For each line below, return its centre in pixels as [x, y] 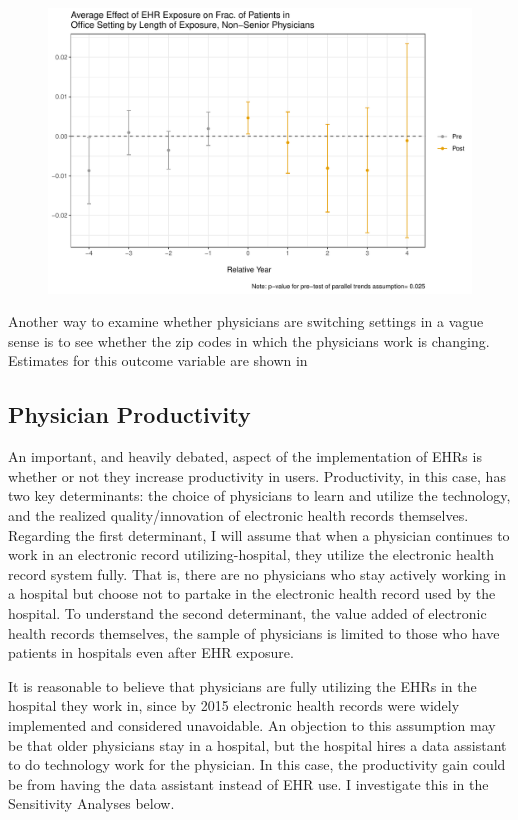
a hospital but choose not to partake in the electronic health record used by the [252, 593]
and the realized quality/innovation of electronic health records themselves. [238, 515]
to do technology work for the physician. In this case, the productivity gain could [257, 764]
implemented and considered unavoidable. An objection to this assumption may [252, 725]
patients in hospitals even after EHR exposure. [151, 652]
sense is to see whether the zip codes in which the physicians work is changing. [249, 340]
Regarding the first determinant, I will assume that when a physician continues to [259, 534]
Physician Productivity [129, 414]
